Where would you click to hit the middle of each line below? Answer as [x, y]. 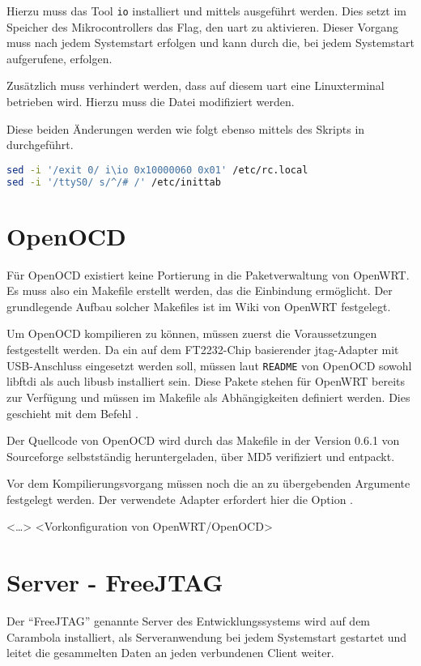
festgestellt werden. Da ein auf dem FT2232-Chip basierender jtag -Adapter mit [203, 350]
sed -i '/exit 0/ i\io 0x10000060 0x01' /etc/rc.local [157, 170]
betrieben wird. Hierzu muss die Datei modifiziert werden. [151, 102]
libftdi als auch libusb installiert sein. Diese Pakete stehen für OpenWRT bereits [206, 381]
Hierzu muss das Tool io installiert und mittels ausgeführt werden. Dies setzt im [206, 11]
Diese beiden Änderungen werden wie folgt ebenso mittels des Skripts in [186, 128]
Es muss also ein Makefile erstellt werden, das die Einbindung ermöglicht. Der [200, 290]
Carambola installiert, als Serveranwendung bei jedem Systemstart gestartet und [207, 636]
